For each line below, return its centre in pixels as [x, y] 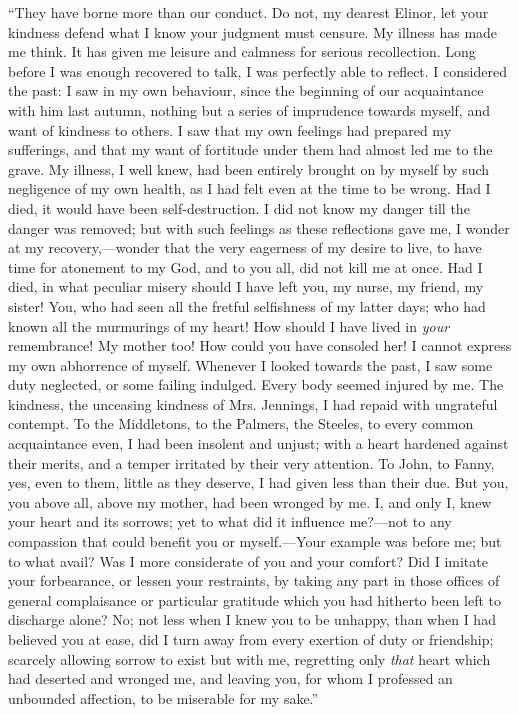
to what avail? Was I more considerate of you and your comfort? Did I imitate [248, 560]
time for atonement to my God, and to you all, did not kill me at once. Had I [245, 266]
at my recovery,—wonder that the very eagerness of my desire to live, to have [245, 247]
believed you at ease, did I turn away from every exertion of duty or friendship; [251, 639]
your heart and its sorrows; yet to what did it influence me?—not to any [230, 521]
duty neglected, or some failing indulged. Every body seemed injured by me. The [256, 384]
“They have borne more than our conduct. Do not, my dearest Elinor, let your [248, 12]
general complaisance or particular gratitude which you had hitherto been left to [255, 599]
